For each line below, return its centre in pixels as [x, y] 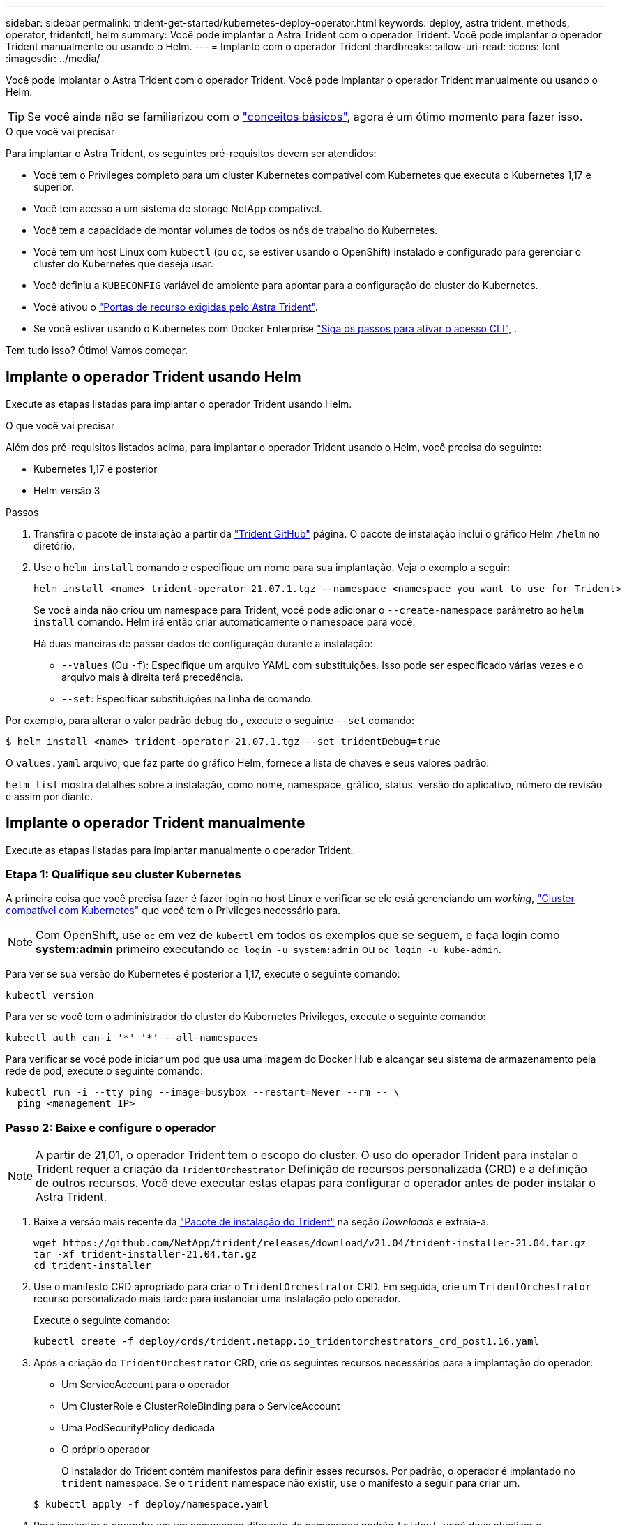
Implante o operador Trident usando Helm [153, 377]
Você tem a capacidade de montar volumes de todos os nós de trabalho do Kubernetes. [236, 230]
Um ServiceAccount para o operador [146, 1385]
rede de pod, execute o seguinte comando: [104, 1071]
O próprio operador [106, 1450]
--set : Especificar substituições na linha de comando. [188, 698]
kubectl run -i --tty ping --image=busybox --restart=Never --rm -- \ [203, 1092]
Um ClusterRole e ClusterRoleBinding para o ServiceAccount [201, 1406]
